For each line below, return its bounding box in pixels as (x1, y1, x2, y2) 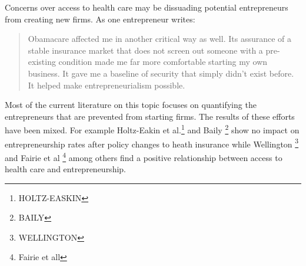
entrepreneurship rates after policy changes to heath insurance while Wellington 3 (5, 136, 299, 150)
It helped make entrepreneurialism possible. (28, 78, 185, 91)
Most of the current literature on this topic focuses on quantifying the (5, 98, 257, 111)
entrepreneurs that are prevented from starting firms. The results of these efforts (5, 110, 295, 122)
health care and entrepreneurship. (5, 163, 126, 175)
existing (28, 55, 56, 68)
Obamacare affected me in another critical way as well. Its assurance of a (28, 32, 292, 45)
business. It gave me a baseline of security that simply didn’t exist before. (28, 67, 294, 79)
